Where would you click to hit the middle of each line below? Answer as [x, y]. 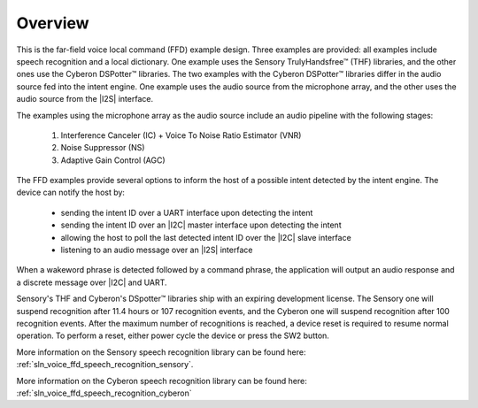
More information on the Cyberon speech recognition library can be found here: [162, 381]
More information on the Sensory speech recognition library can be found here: [161, 352]
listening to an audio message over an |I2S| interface [157, 250]
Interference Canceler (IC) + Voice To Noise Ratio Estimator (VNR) [181, 135]
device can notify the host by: [71, 192]
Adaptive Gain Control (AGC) [113, 160]
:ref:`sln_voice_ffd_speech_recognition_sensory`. [105, 365]
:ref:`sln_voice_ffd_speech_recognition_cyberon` [104, 393]
